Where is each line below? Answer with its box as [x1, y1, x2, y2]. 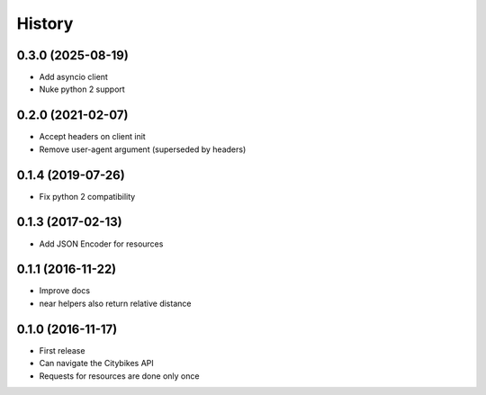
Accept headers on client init [39, 131, 146, 142]
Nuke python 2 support [39, 84, 125, 94]
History [16, 13, 74, 33]
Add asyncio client [39, 72, 108, 83]
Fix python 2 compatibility [39, 191, 136, 202]
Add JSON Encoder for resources [39, 238, 164, 249]
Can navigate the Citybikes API [39, 358, 155, 369]
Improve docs [39, 285, 90, 296]
